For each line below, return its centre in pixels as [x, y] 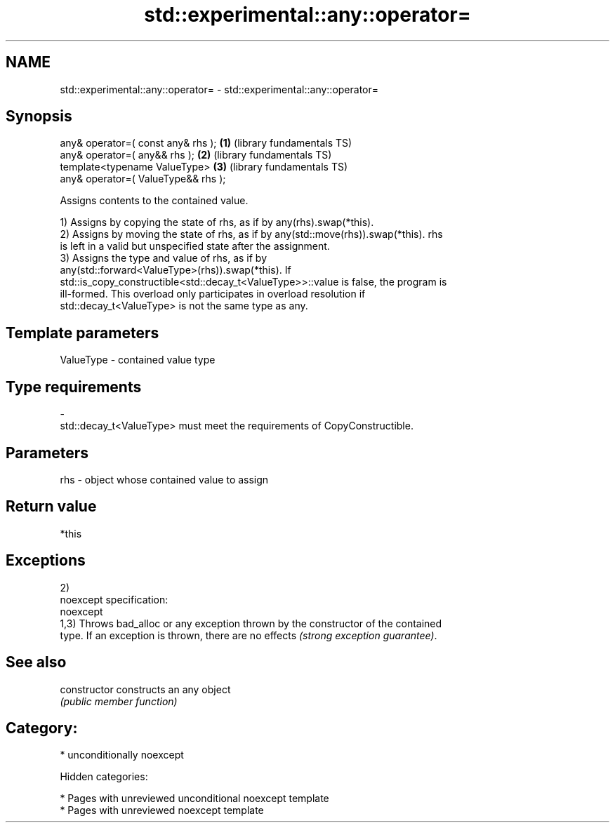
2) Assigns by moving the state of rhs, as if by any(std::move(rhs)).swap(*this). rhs [251, 234]
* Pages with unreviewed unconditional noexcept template [194, 799]
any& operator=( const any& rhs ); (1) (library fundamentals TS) [206, 143]
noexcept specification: [114, 599]
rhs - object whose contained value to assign [164, 479]
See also [36, 662]
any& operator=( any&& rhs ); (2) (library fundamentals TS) [196, 155]
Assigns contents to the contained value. [154, 201]
